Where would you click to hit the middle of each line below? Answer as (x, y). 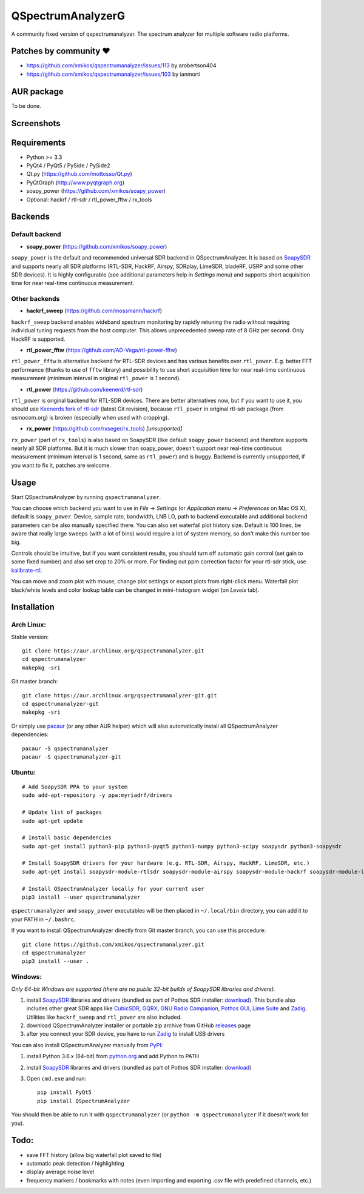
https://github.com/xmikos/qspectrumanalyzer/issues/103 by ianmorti (113, 74)
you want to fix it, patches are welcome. (61, 465)
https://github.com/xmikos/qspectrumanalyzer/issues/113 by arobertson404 (121, 65)
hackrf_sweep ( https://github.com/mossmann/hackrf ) (94, 311)
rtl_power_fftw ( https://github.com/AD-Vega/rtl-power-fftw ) (102, 350)
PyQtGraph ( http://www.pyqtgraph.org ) (75, 183)
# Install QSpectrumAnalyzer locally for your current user (113, 889)
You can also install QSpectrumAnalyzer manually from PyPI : (87, 1045)
